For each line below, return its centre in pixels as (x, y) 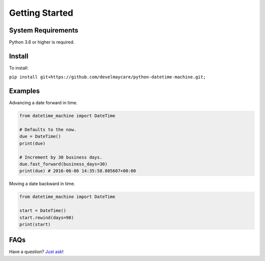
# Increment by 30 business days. (61, 157)
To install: (19, 68)
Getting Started (41, 13)
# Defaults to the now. (48, 130)
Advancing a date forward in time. (43, 103)
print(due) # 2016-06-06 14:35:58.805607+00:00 (78, 171)
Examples (25, 91)
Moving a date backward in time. (42, 184)
